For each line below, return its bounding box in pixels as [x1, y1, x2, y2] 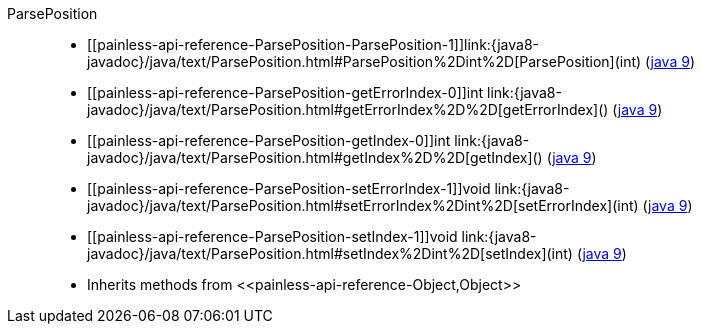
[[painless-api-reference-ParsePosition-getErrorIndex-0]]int [87, 84, 484, 101]
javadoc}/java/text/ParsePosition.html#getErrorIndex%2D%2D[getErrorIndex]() [87, 101, 609, 118]
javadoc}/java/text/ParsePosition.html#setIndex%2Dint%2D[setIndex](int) [87, 245, 573, 262]
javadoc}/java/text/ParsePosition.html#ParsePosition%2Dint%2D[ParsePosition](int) [87, 53, 642, 70]
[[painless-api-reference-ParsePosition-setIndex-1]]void [87, 228, 458, 245]
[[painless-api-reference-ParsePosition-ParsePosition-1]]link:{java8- [87, 36, 540, 53]
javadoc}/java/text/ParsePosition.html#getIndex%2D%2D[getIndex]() [87, 149, 543, 166]
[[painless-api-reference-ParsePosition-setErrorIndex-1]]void [87, 180, 491, 197]
